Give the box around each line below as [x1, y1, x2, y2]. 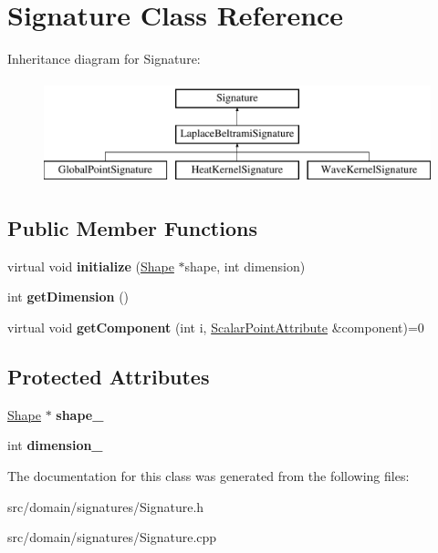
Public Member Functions [7, 214, 257, 242]
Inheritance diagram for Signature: [7, 49, 201, 68]
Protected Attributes [7, 363, 210, 391]
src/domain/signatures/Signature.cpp [7, 527, 217, 547]
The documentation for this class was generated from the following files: [7, 466, 410, 486]
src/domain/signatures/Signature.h [7, 497, 204, 516]
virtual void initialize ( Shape [7, 256, 174, 275]
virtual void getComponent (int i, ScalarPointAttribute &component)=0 [7, 318, 424, 337]
